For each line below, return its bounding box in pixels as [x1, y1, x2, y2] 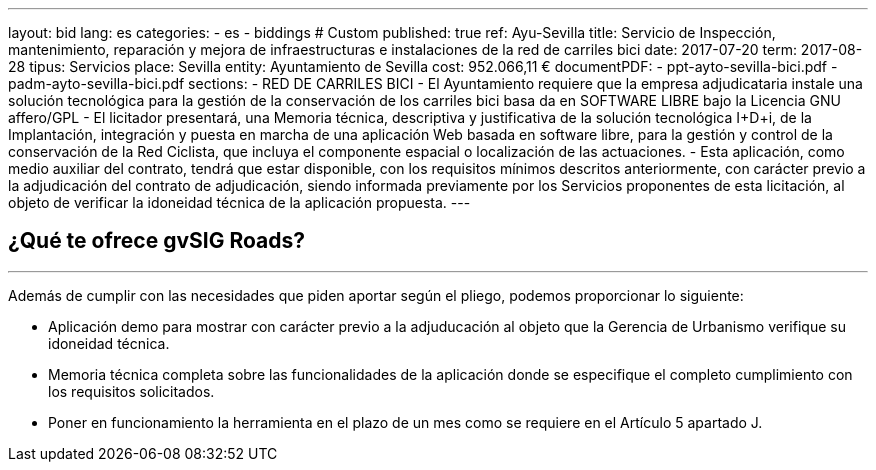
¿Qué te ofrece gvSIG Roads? [8, 228, 306, 254]
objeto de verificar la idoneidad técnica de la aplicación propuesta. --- [8, 194, 471, 211]
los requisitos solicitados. [48, 382, 215, 400]
